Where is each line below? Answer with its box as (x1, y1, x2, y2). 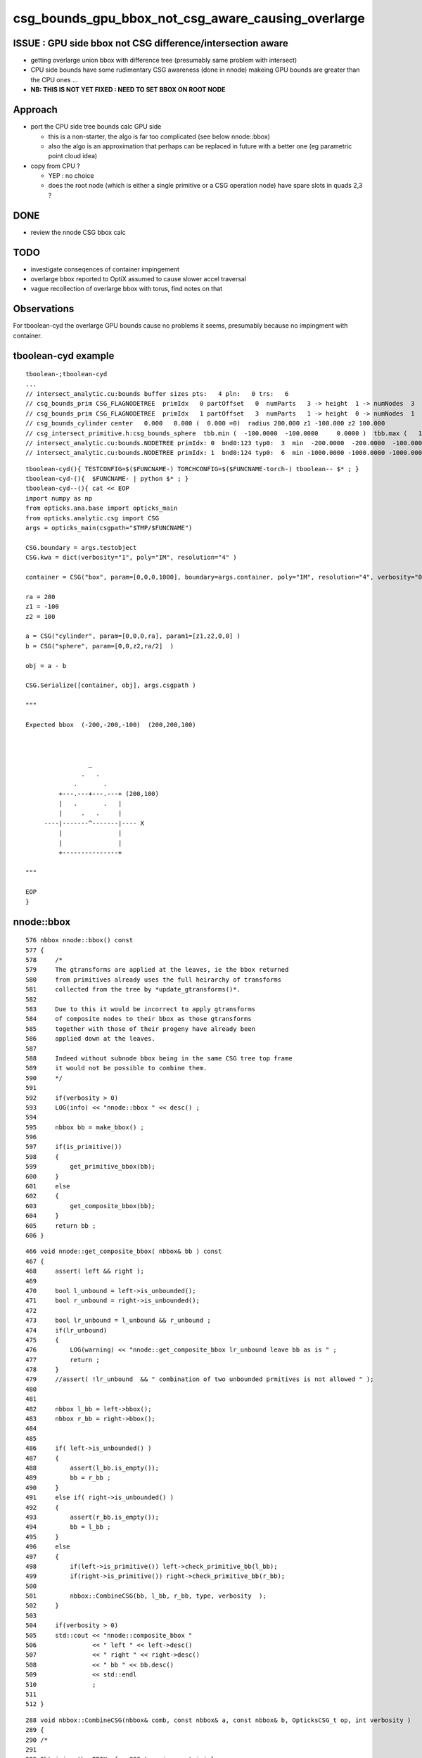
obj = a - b (25, 662, 67, 669)
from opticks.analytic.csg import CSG (25, 514, 160, 522)
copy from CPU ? (30, 162, 80, 170)
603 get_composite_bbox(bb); (25, 1202, 156, 1210)
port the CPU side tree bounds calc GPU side (30, 122, 162, 131)
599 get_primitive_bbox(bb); (25, 1162, 156, 1171)
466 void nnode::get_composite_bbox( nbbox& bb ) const (25, 1247, 222, 1255)
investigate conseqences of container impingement (30, 264, 179, 274)
